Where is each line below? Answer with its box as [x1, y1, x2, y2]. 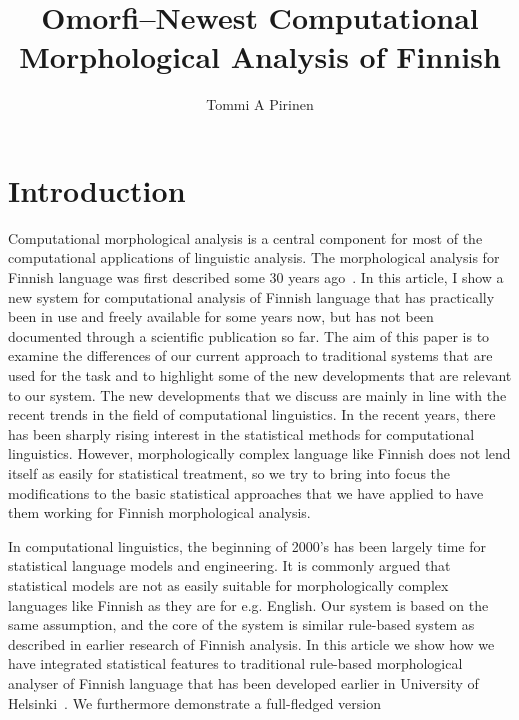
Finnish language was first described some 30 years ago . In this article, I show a [8, 267, 504, 288]
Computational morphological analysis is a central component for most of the [8, 227, 483, 248]
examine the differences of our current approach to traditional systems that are [8, 345, 493, 366]
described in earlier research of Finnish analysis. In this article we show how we [8, 633, 495, 654]
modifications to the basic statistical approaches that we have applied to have [8, 482, 484, 503]
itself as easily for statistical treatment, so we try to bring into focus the [8, 462, 451, 483]
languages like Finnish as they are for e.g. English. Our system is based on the [8, 594, 489, 615]
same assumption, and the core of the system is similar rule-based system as [8, 614, 475, 635]
